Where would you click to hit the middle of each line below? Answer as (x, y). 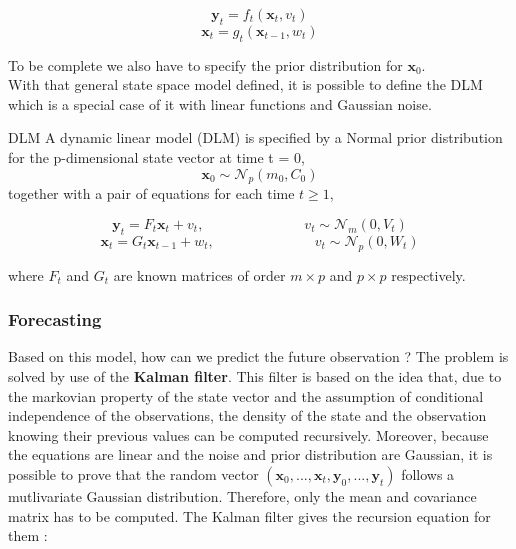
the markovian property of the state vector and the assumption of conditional (246, 395)
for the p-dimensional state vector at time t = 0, (156, 156)
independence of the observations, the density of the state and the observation (247, 415)
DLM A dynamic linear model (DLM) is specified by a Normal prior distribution (255, 137)
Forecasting (55, 319)
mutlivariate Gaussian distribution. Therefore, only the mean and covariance (242, 495)
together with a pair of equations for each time (151, 193)
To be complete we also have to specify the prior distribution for (205, 64)
